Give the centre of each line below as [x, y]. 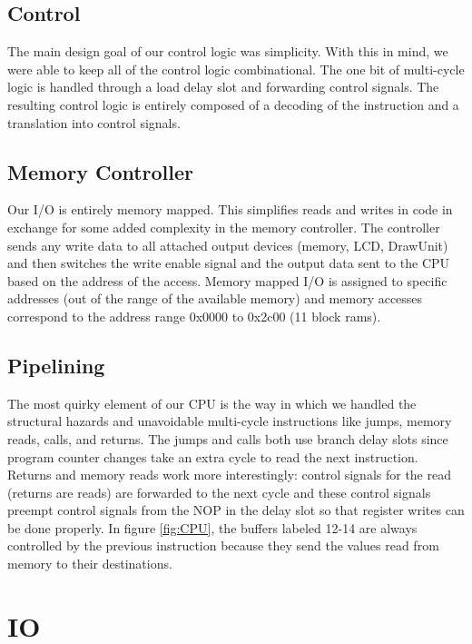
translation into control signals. [94, 122]
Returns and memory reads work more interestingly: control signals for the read [229, 475]
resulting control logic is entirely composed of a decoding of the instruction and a [233, 104]
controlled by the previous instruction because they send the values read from [223, 545]
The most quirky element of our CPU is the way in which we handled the [212, 403]
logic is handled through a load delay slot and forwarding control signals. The [223, 87]
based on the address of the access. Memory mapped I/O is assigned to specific [227, 280]
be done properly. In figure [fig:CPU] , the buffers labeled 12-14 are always [212, 527]
